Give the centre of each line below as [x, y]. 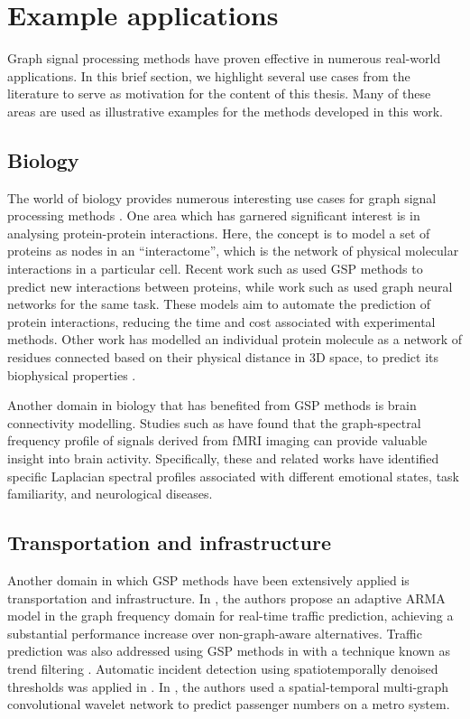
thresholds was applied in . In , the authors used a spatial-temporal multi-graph [228, 686]
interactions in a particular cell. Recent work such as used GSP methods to [215, 269]
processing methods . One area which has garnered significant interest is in [214, 215]
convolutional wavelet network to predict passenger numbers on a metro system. [229, 704]
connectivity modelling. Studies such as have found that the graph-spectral [214, 422]
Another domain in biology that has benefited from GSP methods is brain [212, 405]
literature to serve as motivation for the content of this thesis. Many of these [219, 93]
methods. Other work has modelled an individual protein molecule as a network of [235, 339]
